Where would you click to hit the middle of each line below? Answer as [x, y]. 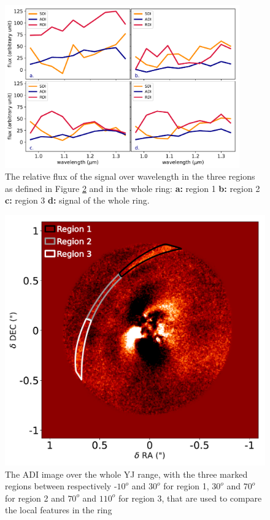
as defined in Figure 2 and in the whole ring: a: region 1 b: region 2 [133, 188]
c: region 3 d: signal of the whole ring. [77, 200]
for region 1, [186, 486]
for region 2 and [35, 498]
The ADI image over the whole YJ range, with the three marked [126, 474]
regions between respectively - [61, 486]
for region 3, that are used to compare [190, 498]
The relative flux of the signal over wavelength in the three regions [130, 176]
